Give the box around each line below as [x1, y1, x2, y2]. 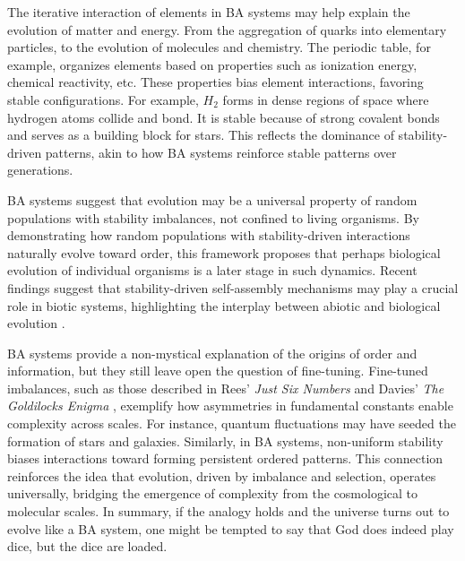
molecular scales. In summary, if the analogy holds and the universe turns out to [7, 502, 450, 521]
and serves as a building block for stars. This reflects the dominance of [7, 125, 394, 144]
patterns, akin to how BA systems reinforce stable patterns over [45, 142, 397, 161]
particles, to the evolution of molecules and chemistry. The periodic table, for [7, 38, 431, 56]
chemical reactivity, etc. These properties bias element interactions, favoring [7, 73, 424, 91]
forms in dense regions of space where [222, 90, 429, 108]
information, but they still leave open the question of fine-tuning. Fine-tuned [7, 361, 428, 380]
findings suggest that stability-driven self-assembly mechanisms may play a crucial [7, 278, 459, 297]
